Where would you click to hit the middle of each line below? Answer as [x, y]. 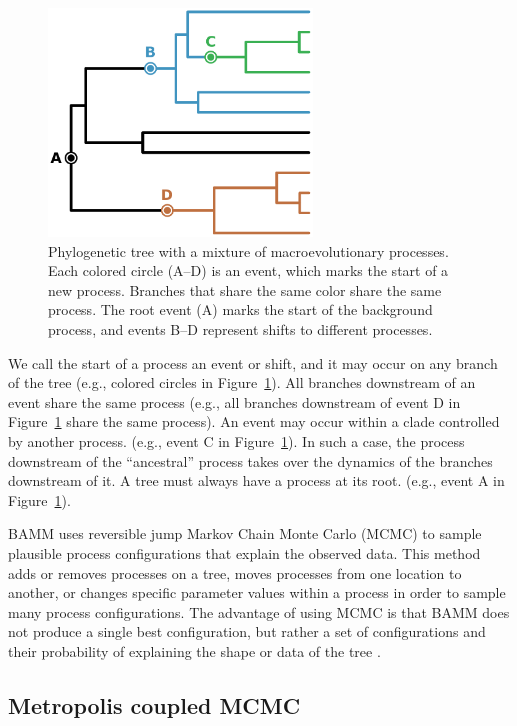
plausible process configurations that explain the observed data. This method [244, 552]
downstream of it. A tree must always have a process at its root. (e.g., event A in [256, 480]
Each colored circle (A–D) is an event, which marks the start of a [248, 270]
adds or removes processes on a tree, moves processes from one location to [235, 572]
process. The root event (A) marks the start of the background [240, 309]
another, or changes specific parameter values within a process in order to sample [257, 592]
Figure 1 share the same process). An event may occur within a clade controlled [254, 421]
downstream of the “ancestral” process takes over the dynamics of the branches [250, 460]
